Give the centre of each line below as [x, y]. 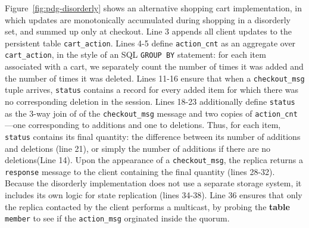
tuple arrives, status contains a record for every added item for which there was [152, 90]
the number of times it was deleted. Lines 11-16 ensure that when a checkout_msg [155, 78]
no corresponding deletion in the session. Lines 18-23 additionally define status [150, 101]
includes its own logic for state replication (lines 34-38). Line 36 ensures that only [154, 195]
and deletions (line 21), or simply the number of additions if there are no [138, 148]
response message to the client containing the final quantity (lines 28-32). [140, 171]
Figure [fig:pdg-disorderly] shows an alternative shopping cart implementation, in [153, 8]
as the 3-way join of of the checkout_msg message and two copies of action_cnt [151, 113]
